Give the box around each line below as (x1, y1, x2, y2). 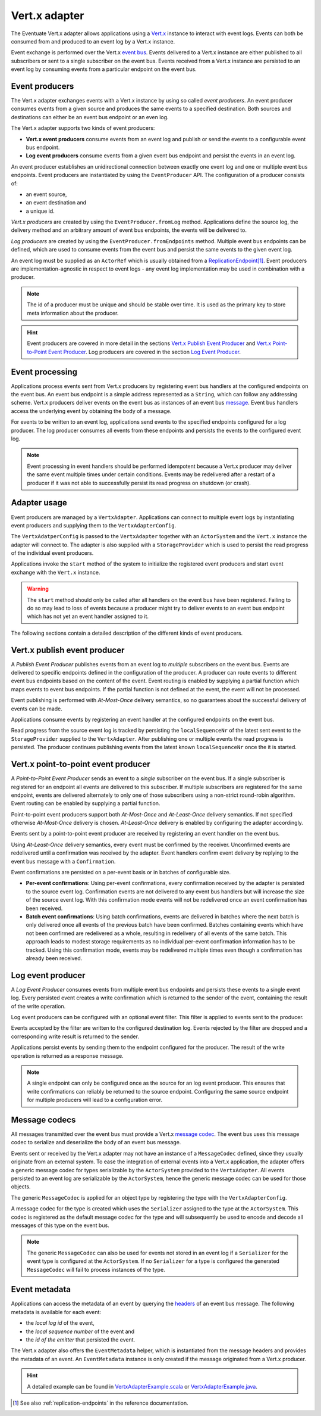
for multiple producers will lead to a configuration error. (27, 1097, 163, 1104)
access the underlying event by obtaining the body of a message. (11, 407, 172, 414)
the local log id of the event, (26, 1319, 95, 1327)
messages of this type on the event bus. (11, 1222, 109, 1229)
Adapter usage (11, 498, 68, 508)
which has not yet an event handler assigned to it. (27, 613, 149, 620)
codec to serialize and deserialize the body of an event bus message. (11, 1139, 181, 1146)
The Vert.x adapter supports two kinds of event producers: (11, 125, 155, 132)
